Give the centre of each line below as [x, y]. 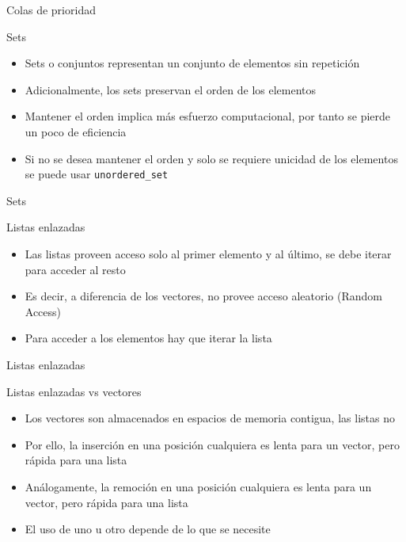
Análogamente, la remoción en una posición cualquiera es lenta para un [198, 486]
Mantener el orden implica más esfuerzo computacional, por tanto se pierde [208, 116]
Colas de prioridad [51, 10]
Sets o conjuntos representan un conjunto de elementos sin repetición [192, 63]
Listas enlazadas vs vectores [74, 391]
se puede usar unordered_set [97, 174]
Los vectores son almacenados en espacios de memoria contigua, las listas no [210, 418]
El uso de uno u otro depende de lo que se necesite [148, 529]
